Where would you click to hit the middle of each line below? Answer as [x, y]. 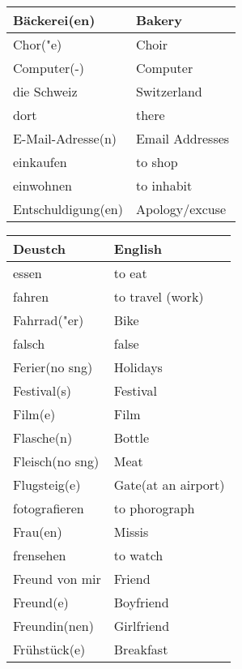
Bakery [159, 20]
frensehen [40, 555]
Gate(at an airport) [169, 485]
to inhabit [164, 185]
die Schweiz [45, 91]
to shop [157, 162]
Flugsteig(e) [47, 485]
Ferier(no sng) [53, 367]
